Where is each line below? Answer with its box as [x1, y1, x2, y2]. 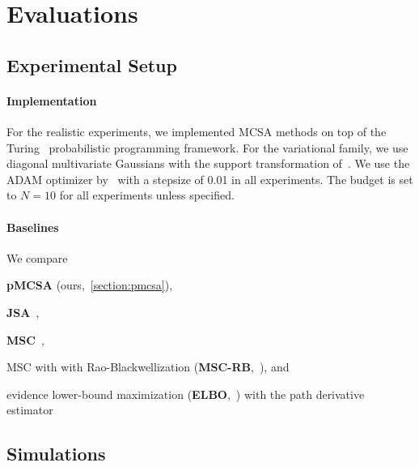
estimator [6, 401, 53, 418]
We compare [6, 249, 68, 266]
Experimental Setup [6, 52, 177, 77]
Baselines [6, 218, 59, 235]
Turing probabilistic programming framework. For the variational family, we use [6, 139, 408, 156]
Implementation [6, 92, 97, 109]
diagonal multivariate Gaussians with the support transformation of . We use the [6, 155, 410, 172]
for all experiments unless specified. [59, 186, 235, 204]
